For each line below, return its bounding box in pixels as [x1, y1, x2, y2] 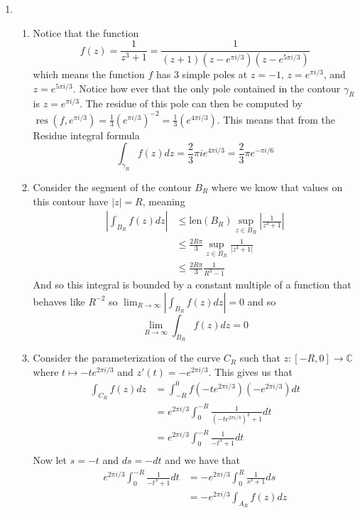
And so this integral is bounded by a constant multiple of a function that [33, 277, 351, 292]
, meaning [142, 193, 185, 208]
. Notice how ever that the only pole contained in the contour [72, 80, 341, 95]
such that [239, 350, 280, 365]
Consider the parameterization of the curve [33, 350, 221, 365]
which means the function [33, 67, 145, 82]
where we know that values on [211, 179, 343, 194]
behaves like [33, 293, 85, 308]
